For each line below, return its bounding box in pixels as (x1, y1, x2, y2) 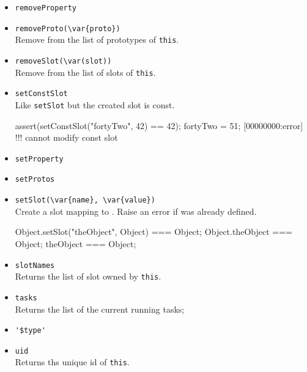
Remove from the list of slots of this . (15, 65, 156, 78)
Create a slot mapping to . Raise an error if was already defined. (15, 204, 257, 217)
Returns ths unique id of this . (15, 355, 130, 368)
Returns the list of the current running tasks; (15, 302, 185, 315)
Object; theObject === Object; (15, 237, 136, 250)
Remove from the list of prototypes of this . (15, 33, 179, 46)
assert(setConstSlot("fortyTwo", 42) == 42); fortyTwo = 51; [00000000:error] (15, 119, 303, 132)
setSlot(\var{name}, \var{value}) (15, 196, 155, 205)
